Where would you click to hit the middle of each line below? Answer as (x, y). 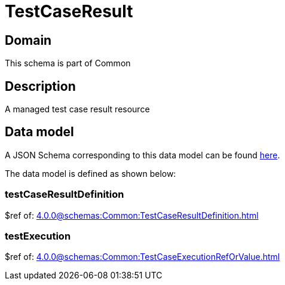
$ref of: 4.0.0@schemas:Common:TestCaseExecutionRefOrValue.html (142, 257)
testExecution (38, 236)
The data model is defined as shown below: (91, 173)
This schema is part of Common (68, 63)
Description (40, 86)
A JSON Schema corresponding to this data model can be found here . (142, 155)
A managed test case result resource (77, 109)
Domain (28, 40)
